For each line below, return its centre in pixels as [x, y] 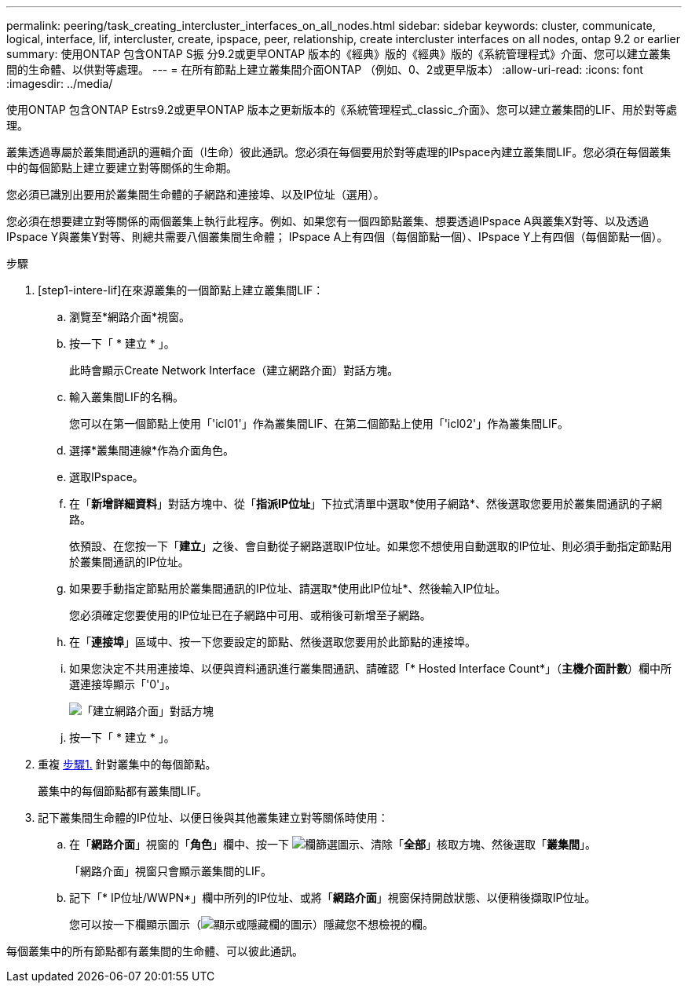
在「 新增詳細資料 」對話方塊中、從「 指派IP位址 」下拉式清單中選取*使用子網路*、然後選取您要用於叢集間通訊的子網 [366, 504]
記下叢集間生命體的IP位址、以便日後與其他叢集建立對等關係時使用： [213, 817]
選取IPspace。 [106, 477]
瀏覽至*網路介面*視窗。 [130, 317]
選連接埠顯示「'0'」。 [123, 684]
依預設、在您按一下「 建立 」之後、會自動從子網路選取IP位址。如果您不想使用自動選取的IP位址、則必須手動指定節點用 [371, 546]
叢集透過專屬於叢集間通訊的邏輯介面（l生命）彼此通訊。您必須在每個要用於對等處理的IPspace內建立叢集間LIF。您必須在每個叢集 [339, 152]
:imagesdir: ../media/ [60, 84]
